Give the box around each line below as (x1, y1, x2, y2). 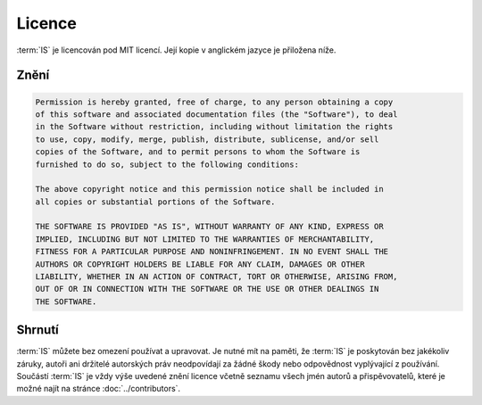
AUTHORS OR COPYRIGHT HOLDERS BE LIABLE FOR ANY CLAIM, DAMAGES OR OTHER (35, 259, 365, 269)
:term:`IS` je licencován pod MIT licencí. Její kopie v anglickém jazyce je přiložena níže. (16, 45, 337, 55)
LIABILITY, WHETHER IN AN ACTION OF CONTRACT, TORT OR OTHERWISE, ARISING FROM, (35, 272, 398, 282)
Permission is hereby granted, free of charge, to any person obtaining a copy (35, 96, 394, 107)
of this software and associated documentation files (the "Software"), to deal (35, 109, 398, 120)
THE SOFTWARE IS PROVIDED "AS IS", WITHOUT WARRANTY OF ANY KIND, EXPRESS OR (35, 221, 384, 232)
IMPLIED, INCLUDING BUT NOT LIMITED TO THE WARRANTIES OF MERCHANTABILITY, (35, 234, 375, 244)
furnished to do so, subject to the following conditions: (35, 159, 299, 169)
